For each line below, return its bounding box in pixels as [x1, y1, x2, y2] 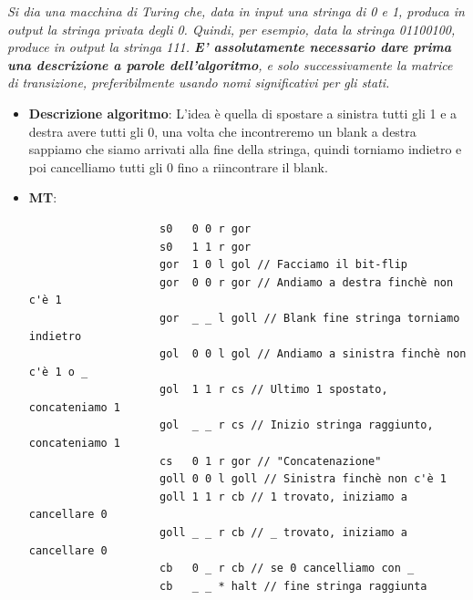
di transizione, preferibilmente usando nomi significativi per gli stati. [7, 73, 390, 92]
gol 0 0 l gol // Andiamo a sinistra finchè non [159, 347, 467, 361]
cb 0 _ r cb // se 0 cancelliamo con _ [159, 562, 415, 575]
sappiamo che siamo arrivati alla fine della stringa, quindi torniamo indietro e [28, 140, 462, 159]
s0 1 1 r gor [159, 240, 252, 253]
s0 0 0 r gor [159, 222, 252, 235]
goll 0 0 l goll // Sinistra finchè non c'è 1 [159, 472, 447, 486]
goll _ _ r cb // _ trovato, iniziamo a [159, 526, 408, 540]
